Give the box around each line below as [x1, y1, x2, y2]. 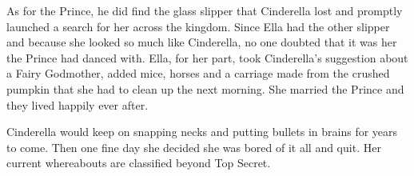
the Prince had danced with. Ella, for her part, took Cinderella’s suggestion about [6, 49, 408, 66]
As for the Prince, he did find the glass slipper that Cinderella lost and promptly [6, 2, 403, 18]
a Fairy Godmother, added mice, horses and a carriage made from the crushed [6, 65, 390, 82]
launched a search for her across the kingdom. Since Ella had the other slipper [6, 18, 390, 34]
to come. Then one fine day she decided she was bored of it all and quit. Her [6, 138, 381, 155]
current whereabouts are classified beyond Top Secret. [6, 154, 271, 171]
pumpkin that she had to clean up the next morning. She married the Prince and [6, 80, 404, 97]
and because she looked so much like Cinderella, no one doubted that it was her [6, 34, 397, 50]
